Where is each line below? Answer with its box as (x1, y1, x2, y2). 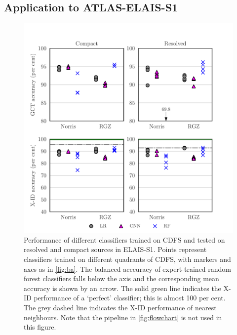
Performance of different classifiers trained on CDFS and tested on (24, 234, 225, 245)
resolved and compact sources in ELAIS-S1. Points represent (24, 244, 207, 254)
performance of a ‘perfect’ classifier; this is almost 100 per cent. (34, 293, 226, 303)
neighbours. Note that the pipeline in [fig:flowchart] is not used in (24, 312, 222, 322)
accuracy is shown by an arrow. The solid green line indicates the (24, 283, 221, 293)
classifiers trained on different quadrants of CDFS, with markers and (24, 253, 231, 264)
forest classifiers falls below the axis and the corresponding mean (24, 273, 219, 284)
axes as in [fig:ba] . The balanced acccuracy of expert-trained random (24, 263, 231, 274)
